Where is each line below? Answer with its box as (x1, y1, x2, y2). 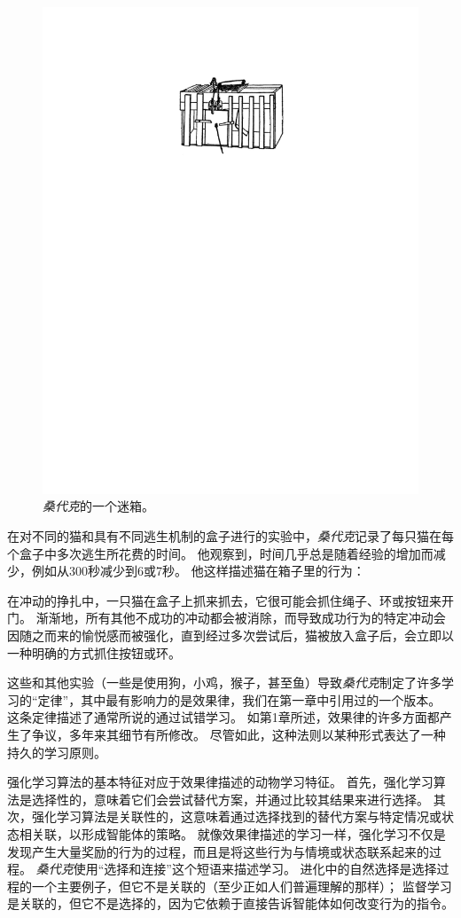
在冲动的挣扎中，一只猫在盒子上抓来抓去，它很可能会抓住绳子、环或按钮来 (7, 591, 441, 609)
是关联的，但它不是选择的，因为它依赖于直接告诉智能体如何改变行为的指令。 (7, 894, 454, 913)
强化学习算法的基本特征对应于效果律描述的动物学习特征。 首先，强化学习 (7, 773, 434, 791)
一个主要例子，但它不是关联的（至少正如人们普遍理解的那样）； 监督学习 (31, 876, 452, 895)
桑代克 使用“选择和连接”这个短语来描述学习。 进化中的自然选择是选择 (35, 859, 437, 878)
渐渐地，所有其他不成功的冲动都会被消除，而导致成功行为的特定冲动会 (35, 608, 446, 627)
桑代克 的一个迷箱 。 (43, 497, 154, 515)
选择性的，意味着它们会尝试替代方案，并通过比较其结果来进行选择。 (31, 789, 429, 808)
